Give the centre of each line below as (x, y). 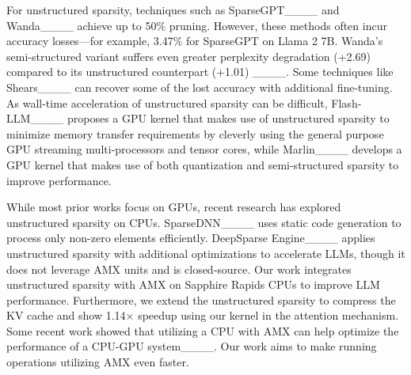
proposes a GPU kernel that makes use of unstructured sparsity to (228, 118)
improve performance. (59, 180)
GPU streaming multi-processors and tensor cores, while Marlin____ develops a (204, 149)
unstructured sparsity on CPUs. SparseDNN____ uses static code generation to (204, 222)
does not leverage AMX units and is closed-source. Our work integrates (179, 269)
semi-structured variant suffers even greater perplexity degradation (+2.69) (188, 56)
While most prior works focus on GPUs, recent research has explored (174, 207)
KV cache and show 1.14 (66, 315)
